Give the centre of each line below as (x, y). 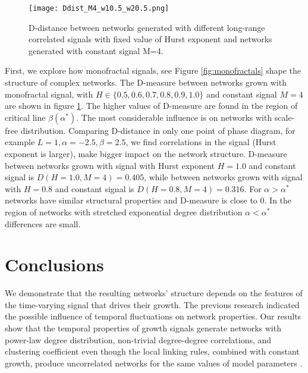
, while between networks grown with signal (223, 177)
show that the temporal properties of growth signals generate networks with (143, 328)
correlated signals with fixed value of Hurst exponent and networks (150, 39)
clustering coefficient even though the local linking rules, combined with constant (152, 351)
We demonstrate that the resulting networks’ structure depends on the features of (154, 293)
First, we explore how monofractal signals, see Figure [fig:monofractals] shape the (153, 70)
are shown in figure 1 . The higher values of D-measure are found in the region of (151, 106)
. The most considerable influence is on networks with (174, 117)
